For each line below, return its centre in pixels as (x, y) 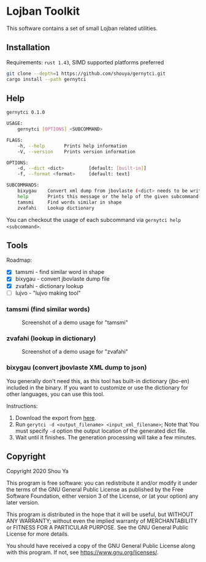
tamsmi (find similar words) (48, 309)
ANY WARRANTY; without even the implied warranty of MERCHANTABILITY (102, 521)
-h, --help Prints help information (72, 146)
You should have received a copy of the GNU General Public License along (101, 546)
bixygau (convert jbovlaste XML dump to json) (77, 368)
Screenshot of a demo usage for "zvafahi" (75, 352)
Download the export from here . (55, 417)
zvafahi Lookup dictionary (56, 208)
